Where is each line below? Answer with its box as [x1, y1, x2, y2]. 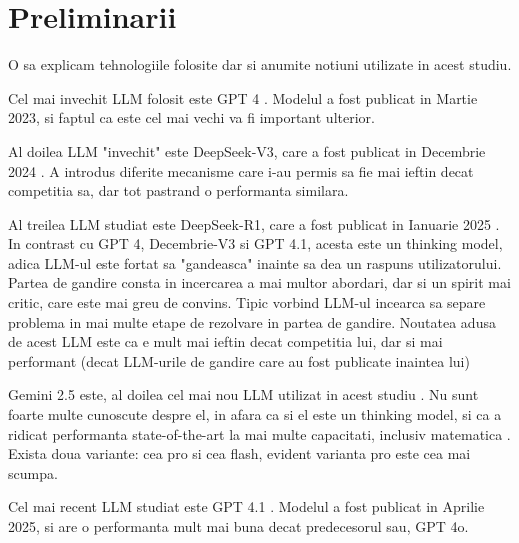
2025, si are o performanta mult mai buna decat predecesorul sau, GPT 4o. [8, 516, 469, 536]
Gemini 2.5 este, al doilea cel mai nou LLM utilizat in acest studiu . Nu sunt [8, 384, 479, 405]
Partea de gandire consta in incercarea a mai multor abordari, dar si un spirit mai [8, 272, 511, 293]
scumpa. [8, 462, 58, 483]
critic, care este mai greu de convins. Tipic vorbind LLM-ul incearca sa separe [8, 292, 486, 313]
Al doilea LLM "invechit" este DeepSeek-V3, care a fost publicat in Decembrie [8, 140, 486, 161]
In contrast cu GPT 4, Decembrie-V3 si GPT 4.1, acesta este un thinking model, [8, 233, 503, 254]
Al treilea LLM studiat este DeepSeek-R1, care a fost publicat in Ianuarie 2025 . [8, 213, 500, 234]
